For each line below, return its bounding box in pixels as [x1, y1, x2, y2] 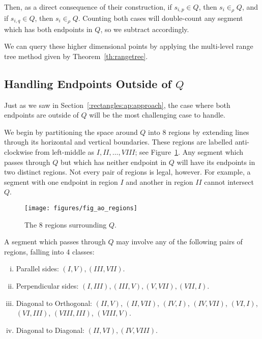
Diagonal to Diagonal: [16, 324, 84, 335]
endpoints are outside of [4, 109, 79, 120]
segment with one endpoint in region [4, 176, 118, 187]
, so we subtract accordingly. [100, 23, 189, 34]
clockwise [4, 146, 33, 157]
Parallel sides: [16, 263, 59, 274]
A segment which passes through [4, 236, 106, 247]
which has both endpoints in [4, 23, 93, 34]
